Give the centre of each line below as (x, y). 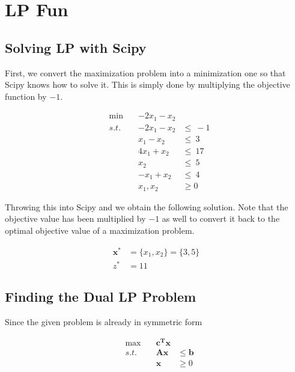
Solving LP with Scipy (76, 47)
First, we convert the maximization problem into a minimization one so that (145, 72)
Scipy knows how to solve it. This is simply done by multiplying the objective (147, 84)
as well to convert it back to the (221, 218)
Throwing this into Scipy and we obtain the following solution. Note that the (147, 206)
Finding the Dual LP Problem (101, 297)
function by (26, 96)
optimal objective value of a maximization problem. (100, 230)
